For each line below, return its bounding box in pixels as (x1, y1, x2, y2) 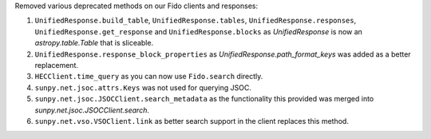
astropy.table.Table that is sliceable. (34, 38, 154, 48)
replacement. (34, 60, 79, 69)
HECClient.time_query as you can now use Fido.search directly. (34, 72, 263, 81)
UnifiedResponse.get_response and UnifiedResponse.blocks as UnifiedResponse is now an (34, 26, 363, 36)
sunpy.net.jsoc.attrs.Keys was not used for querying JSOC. (34, 82, 251, 92)
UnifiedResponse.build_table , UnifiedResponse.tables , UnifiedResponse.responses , (34, 16, 357, 26)
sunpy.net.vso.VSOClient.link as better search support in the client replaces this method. (34, 116, 349, 125)
